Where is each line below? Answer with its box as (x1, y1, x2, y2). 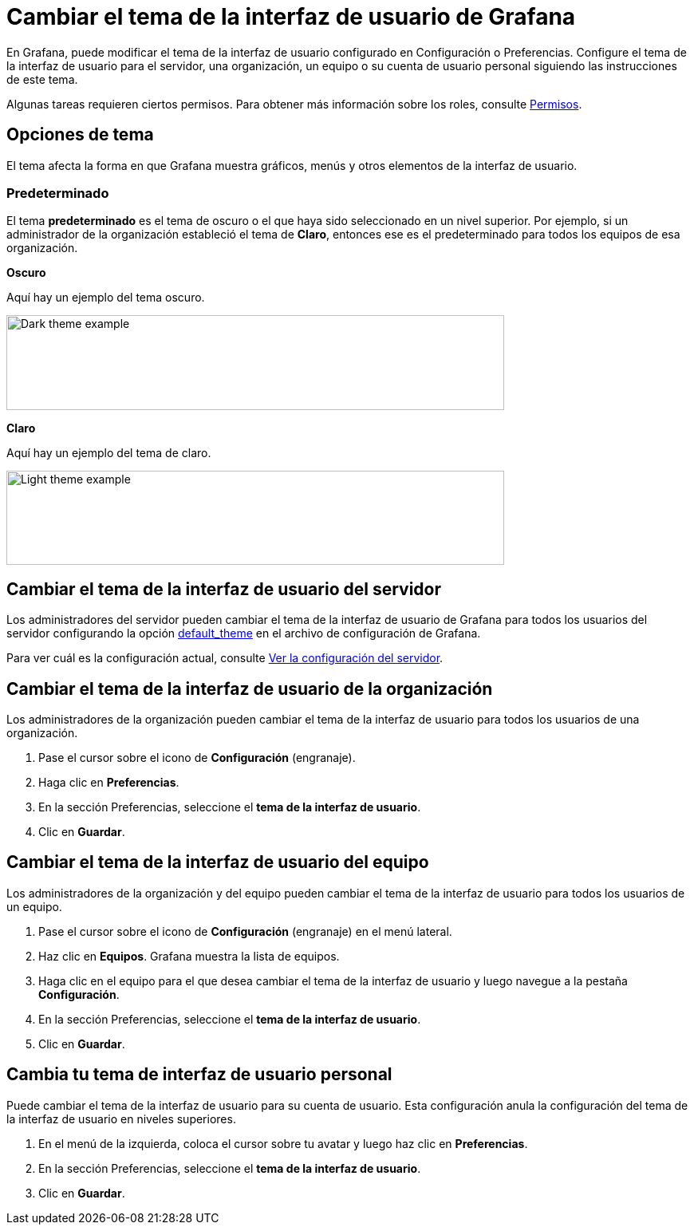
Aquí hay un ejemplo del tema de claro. (6, 446, 211, 460)
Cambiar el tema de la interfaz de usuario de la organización (6, 678, 493, 699)
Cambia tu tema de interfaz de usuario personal (6, 1064, 392, 1085)
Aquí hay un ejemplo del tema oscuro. (6, 290, 205, 305)
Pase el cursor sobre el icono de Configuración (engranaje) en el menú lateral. (38, 924, 452, 938)
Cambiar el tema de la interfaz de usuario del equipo (6, 852, 429, 873)
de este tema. (6, 72, 78, 86)
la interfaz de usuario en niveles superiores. (6, 1111, 236, 1126)
